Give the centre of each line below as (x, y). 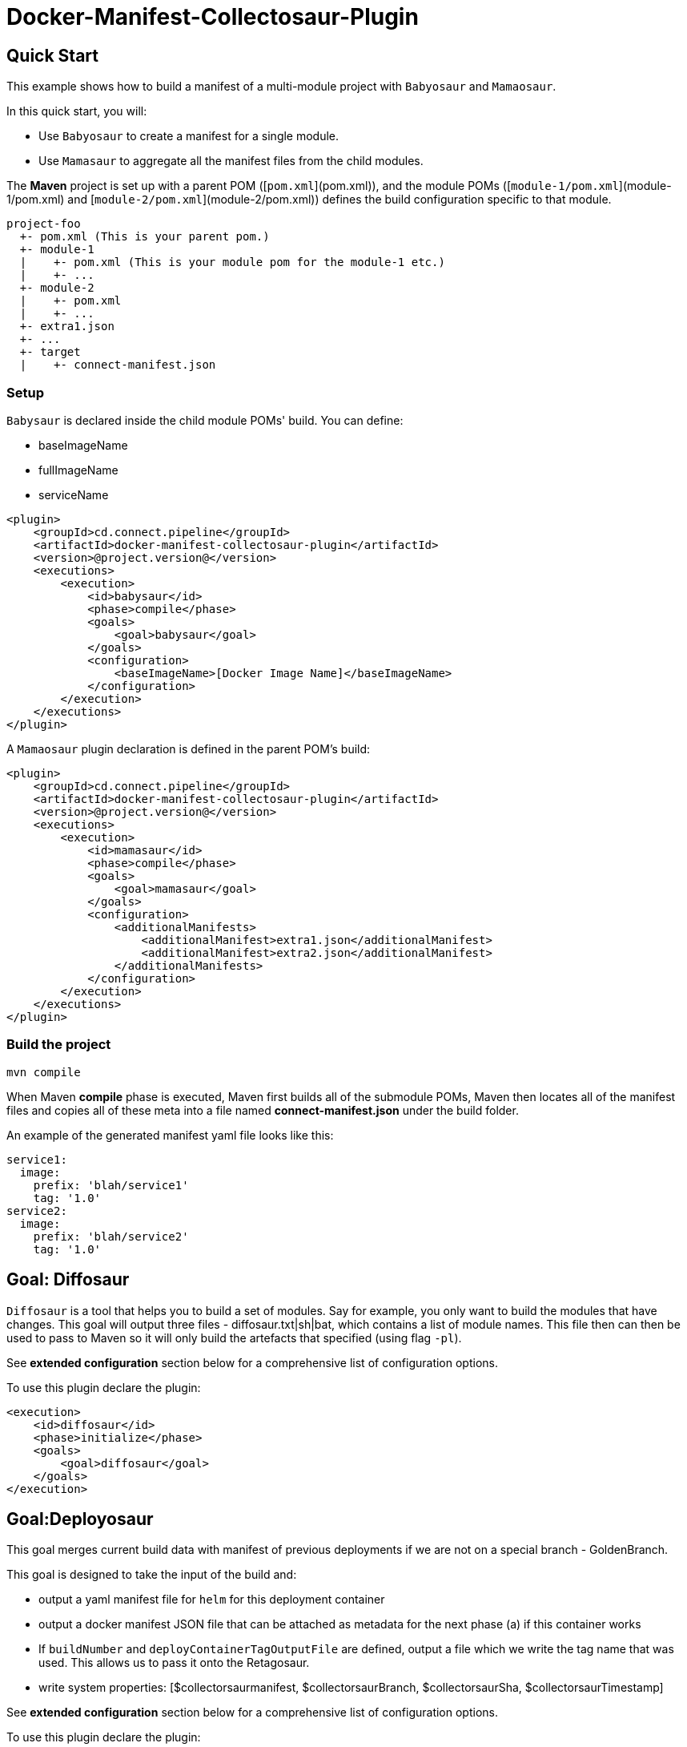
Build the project (59, 1045)
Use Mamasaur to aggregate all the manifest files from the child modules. (231, 161)
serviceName (74, 494)
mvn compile (44, 1072)
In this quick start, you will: (77, 111)
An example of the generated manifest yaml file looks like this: (170, 1135)
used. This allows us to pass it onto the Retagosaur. (174, 1663)
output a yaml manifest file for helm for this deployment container (212, 1600)
